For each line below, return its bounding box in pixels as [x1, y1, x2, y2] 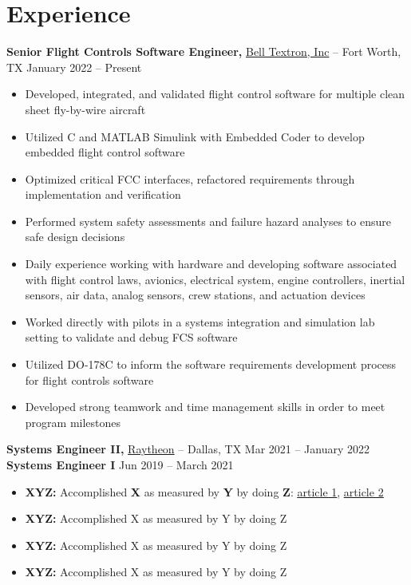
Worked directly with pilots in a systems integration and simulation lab [25, 313, 375, 330]
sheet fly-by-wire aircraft [25, 101, 146, 117]
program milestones [25, 413, 121, 430]
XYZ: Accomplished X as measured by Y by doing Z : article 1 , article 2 [25, 483, 384, 500]
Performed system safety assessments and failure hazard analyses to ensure [25, 212, 391, 229]
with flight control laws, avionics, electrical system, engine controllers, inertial [25, 271, 405, 287]
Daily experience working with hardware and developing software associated [25, 255, 397, 272]
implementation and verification [25, 186, 181, 203]
